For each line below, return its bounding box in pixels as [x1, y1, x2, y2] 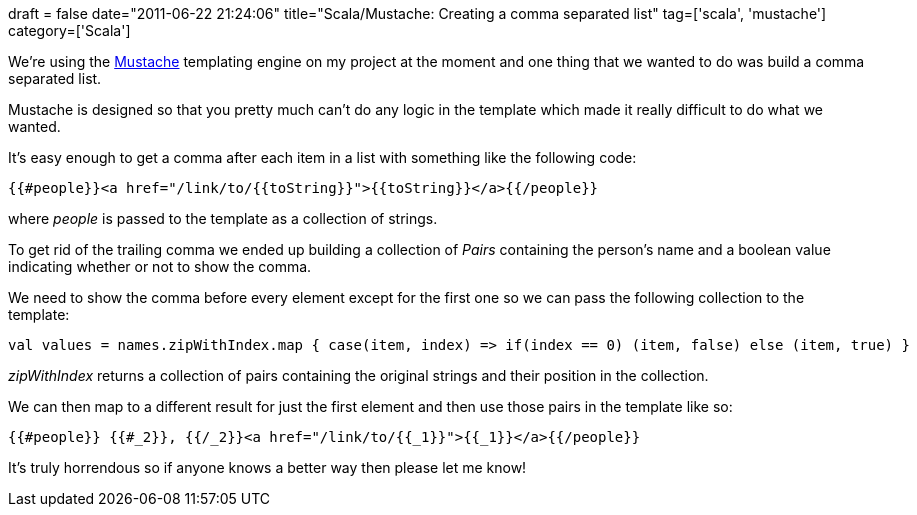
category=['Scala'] [8, 22, 131, 39]
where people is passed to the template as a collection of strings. [8, 210, 438, 227]
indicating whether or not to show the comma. [8, 258, 312, 275]
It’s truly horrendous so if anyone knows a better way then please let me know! [8, 459, 527, 476]
